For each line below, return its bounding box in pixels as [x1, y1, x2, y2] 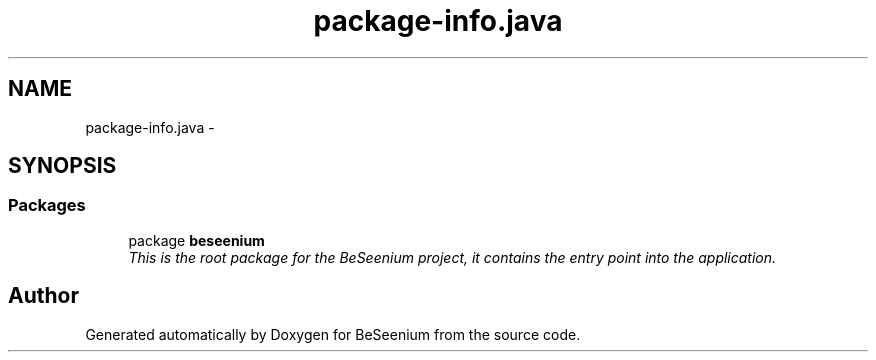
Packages [8, 195, 86, 216]
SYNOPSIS [8, 153, 117, 179]
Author [8, 283, 79, 309]
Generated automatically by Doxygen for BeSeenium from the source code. [85, 325, 581, 343]
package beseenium [128, 231, 265, 249]
